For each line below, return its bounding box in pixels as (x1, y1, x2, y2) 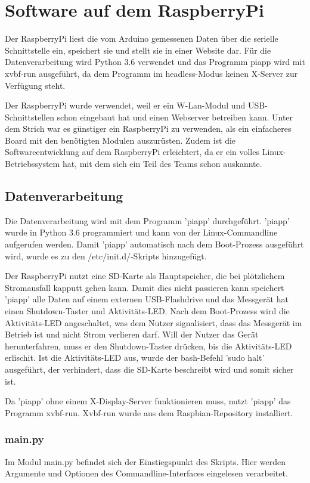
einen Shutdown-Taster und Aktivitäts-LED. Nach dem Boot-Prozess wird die (5, 305, 290, 317)
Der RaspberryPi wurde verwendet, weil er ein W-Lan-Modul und (5, 99, 246, 112)
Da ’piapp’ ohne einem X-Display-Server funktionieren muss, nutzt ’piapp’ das (5, 395, 291, 407)
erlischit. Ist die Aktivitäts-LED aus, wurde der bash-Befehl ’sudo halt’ (5, 351, 265, 364)
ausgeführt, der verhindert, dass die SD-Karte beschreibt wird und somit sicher (5, 363, 294, 375)
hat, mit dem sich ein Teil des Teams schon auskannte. (62, 157, 262, 170)
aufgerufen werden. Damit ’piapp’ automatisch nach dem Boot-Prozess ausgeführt (5, 238, 304, 250)
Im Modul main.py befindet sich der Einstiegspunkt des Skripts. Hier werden (5, 455, 286, 467)
